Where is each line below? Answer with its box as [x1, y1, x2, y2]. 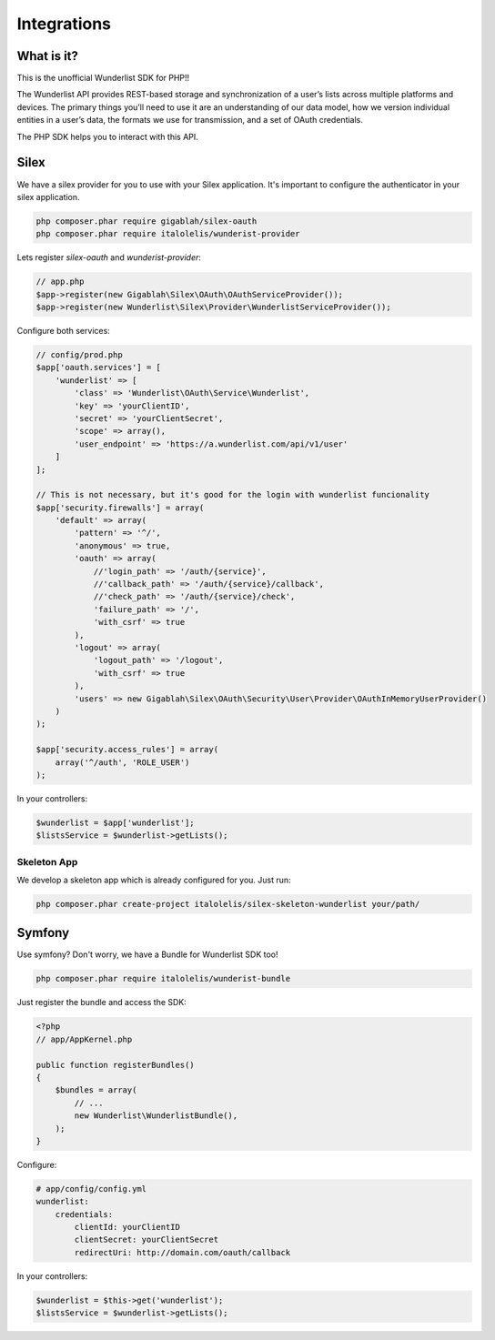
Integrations [16, 14, 112, 34]
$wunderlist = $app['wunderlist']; [35, 817, 195, 828]
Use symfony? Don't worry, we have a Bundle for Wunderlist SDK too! [16, 949, 278, 960]
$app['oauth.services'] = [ [35, 362, 161, 373]
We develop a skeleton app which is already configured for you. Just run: [16, 874, 291, 885]
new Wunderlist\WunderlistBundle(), [74, 1111, 238, 1121]
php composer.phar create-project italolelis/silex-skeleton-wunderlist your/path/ [35, 899, 420, 909]
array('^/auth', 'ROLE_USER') [55, 757, 190, 768]
